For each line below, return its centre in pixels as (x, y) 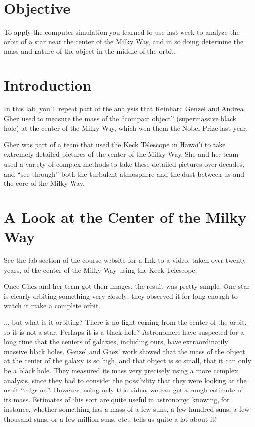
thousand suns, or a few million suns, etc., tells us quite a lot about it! (110, 419)
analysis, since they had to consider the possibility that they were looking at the (125, 380)
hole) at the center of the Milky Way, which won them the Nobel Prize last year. (126, 128)
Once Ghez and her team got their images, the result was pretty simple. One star (127, 286)
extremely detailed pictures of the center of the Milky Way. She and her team (121, 154)
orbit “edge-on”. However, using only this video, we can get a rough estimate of (124, 390)
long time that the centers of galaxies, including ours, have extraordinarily (116, 341)
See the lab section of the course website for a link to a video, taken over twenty (125, 260)
